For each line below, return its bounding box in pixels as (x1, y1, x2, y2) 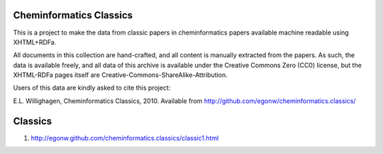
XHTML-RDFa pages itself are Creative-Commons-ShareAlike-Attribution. (13, 71, 228, 79)
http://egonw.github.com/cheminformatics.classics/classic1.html (30, 134, 219, 142)
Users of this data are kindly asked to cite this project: (13, 83, 171, 92)
